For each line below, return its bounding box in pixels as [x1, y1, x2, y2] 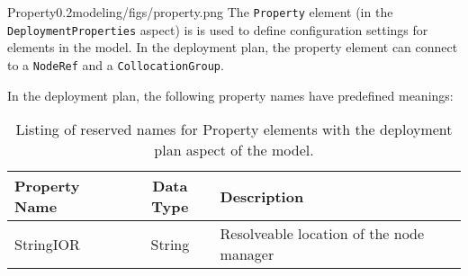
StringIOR [14, 233, 80, 254]
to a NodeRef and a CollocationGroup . [7, 55, 224, 74]
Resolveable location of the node [220, 223, 425, 245]
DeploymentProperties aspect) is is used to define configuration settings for [7, 20, 428, 39]
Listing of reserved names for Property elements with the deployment [15, 119, 453, 140]
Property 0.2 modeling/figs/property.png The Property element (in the [7, 3, 393, 21]
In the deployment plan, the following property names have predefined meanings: [7, 85, 454, 104]
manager [220, 244, 274, 265]
